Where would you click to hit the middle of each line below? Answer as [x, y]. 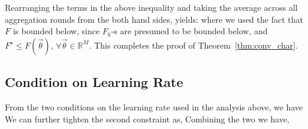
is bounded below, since [56, 31]
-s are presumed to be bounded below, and [189, 31]
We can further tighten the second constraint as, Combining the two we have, [147, 118]
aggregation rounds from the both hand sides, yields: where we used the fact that [154, 19]
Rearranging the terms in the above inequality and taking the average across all [151, 7]
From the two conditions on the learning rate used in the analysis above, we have [154, 106]
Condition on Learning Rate [94, 82]
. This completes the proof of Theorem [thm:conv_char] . [193, 45]
